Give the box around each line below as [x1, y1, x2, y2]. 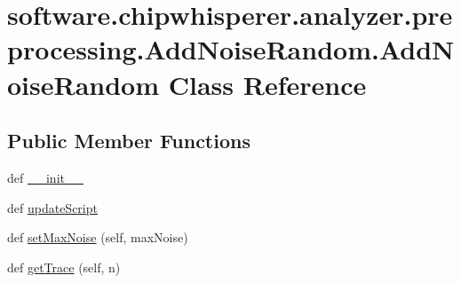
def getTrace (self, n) [7, 257, 121, 276]
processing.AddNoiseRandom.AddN [7, 31, 455, 67]
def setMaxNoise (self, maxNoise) [7, 228, 188, 247]
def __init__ [7, 168, 83, 186]
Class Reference [168, 66, 367, 102]
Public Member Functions [7, 127, 250, 154]
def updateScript [7, 198, 98, 216]
